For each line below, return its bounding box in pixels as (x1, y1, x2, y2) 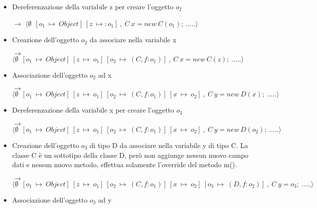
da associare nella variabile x (89, 34, 176, 45)
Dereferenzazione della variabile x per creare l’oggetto (12, 105, 175, 115)
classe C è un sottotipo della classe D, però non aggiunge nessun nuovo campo (12, 149, 248, 160)
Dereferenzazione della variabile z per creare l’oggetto (12, 1, 174, 11)
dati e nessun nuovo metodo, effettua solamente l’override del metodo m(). (12, 159, 237, 170)
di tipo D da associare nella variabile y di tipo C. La (89, 140, 248, 150)
